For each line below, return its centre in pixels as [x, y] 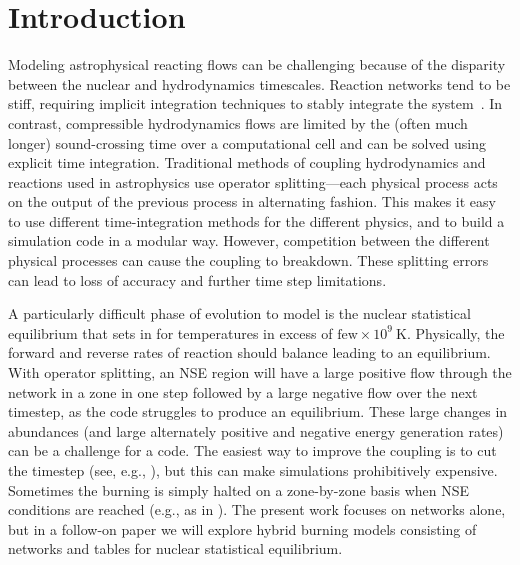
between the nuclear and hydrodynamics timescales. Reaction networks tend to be [259, 83]
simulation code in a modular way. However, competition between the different [249, 240]
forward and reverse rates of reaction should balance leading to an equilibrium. [249, 352]
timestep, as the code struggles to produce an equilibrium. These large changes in [258, 411]
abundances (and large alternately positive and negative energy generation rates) [256, 430]
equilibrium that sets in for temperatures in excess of [170, 332]
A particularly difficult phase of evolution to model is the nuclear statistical [239, 313]
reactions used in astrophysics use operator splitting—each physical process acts [253, 181]
